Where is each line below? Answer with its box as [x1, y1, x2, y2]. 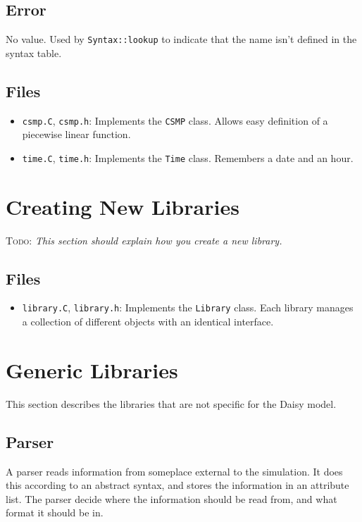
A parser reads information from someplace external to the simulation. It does [6, 464, 343, 478]
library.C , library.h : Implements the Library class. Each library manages [22, 300, 354, 315]
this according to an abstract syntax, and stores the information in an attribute [6, 478, 349, 492]
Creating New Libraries [6, 192, 239, 220]
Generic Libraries [6, 355, 178, 384]
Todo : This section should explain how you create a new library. [6, 232, 282, 247]
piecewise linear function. [22, 127, 131, 142]
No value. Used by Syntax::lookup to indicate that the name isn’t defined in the [6, 32, 357, 46]
